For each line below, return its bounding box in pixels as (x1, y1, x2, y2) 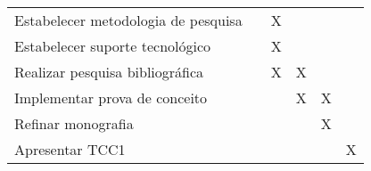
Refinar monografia (14, 113, 134, 134)
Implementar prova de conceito (14, 87, 208, 108)
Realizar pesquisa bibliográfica (14, 61, 204, 82)
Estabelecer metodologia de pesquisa (14, 10, 243, 30)
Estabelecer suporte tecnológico (14, 36, 211, 56)
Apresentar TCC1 (14, 139, 126, 159)
